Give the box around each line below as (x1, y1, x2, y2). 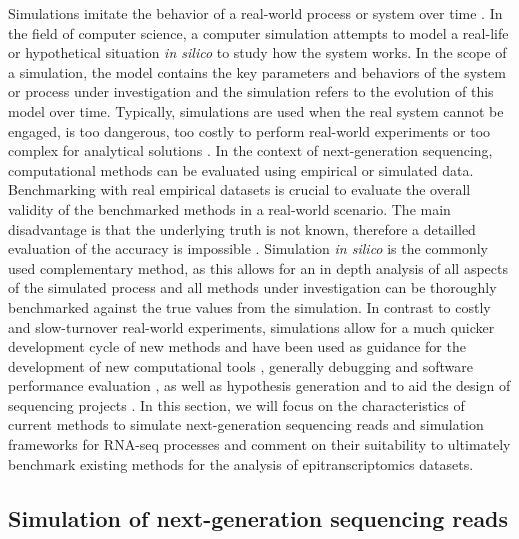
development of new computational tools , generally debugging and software (8, 355, 473, 376)
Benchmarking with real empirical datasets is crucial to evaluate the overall (8, 179, 471, 200)
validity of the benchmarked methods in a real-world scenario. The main (8, 198, 451, 219)
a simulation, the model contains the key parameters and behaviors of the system (8, 61, 506, 82)
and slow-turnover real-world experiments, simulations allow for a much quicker (8, 316, 495, 337)
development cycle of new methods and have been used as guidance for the (8, 336, 466, 357)
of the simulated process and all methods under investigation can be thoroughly (8, 277, 497, 298)
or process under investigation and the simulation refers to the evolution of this (8, 81, 494, 102)
